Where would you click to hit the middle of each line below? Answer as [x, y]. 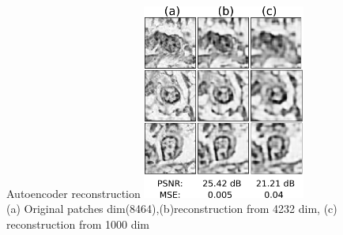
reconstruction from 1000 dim [78, 224]
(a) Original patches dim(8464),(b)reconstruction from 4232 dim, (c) [172, 209]
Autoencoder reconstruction [73, 193]
